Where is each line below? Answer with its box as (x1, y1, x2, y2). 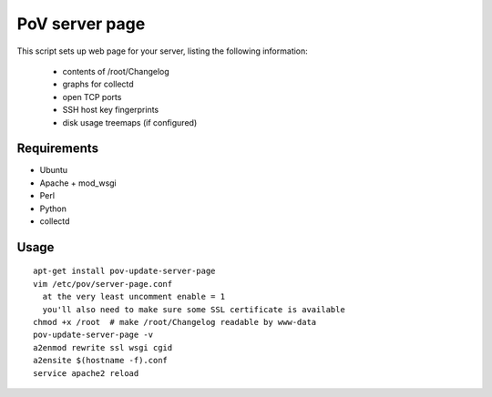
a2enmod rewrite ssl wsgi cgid (33, 342, 173, 352)
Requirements (16, 141, 99, 157)
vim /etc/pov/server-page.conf (33, 279, 173, 289)
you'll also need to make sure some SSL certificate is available (42, 304, 345, 314)
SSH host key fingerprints (62, 105, 159, 116)
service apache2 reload (33, 368, 139, 378)
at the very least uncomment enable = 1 (42, 291, 226, 302)
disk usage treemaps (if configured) (62, 117, 198, 127)
